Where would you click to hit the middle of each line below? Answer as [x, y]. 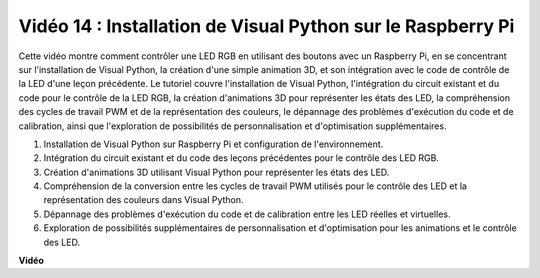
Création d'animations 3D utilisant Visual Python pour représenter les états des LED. [216, 172]
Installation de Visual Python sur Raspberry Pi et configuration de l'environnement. [213, 144]
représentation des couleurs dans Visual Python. [143, 200]
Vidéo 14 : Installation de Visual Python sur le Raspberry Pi [266, 26]
